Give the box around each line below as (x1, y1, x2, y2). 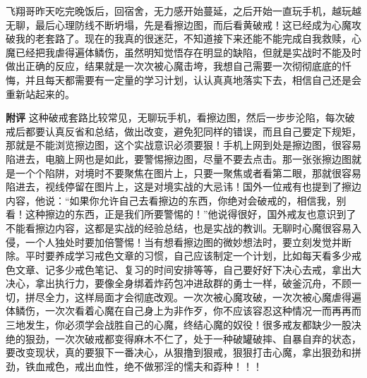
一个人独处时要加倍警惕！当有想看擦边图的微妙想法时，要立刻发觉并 (25, 234, 342, 249)
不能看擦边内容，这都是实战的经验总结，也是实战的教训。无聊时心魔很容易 (6, 220, 351, 235)
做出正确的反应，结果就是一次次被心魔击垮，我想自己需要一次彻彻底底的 (6, 59, 342, 73)
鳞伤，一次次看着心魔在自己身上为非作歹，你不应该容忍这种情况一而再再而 (15, 303, 361, 318)
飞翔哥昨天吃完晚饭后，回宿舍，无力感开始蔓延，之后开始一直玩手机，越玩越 (6, 4, 361, 18)
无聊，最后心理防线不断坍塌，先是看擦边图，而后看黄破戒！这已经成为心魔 (6, 17, 351, 32)
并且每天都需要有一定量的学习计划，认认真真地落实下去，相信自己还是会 (25, 72, 361, 87)
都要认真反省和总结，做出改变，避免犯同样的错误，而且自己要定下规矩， (25, 123, 361, 138)
